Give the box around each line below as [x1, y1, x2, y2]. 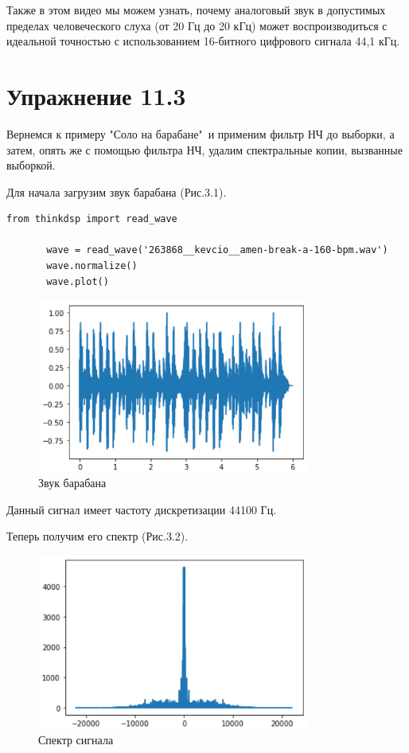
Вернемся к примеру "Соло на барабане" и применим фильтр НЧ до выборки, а [6, 125, 395, 142]
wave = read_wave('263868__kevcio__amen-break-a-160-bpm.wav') [46, 244, 388, 256]
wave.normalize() [46, 260, 138, 272]
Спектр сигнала [38, 732, 114, 748]
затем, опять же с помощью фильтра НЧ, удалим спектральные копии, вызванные [6, 141, 403, 158]
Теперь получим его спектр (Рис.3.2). [6, 528, 189, 544]
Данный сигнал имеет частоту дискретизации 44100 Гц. [6, 501, 277, 517]
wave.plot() [46, 275, 109, 287]
